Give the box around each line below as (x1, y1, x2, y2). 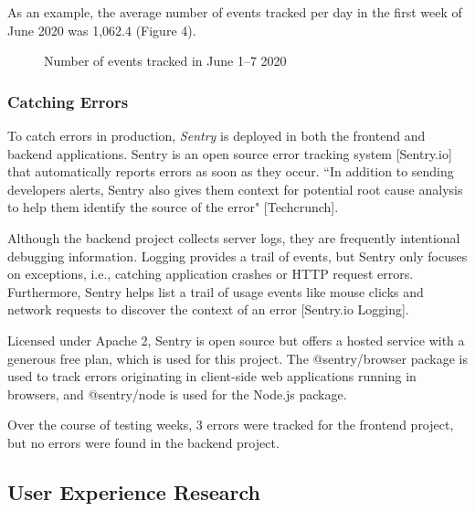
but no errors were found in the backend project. (7, 432, 280, 452)
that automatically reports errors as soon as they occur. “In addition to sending (7, 162, 454, 181)
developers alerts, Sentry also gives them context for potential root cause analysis (7, 179, 463, 198)
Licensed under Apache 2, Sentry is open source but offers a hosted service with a (7, 330, 465, 349)
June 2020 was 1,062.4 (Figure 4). (7, 20, 196, 39)
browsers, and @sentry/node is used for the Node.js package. (7, 384, 347, 403)
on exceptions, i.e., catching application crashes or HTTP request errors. (7, 264, 414, 283)
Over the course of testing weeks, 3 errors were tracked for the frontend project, (7, 415, 454, 434)
